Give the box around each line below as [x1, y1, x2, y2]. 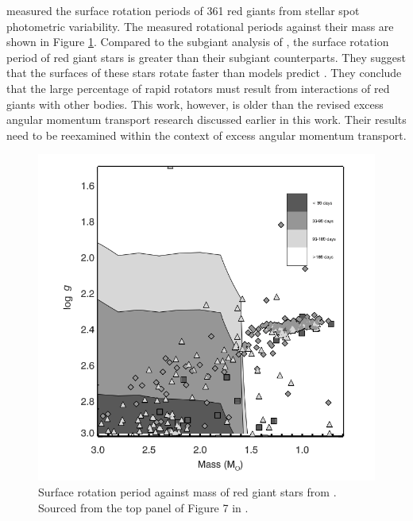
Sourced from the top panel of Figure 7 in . [38, 499, 249, 515]
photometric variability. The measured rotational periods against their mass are [6, 17, 394, 34]
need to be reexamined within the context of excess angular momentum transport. [6, 126, 407, 143]
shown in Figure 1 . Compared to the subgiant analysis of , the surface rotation [6, 33, 389, 50]
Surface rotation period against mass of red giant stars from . [38, 484, 337, 500]
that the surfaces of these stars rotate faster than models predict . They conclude [6, 64, 402, 81]
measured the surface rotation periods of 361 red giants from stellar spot [6, 2, 360, 18]
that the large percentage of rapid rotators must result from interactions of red [6, 79, 390, 96]
